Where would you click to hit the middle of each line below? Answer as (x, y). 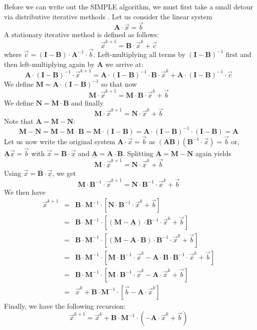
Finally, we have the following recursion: (65, 305)
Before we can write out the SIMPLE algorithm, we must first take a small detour (129, 6)
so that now (119, 83)
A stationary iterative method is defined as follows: (81, 34)
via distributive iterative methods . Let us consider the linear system (108, 16)
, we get (64, 173)
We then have (25, 192)
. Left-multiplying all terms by (139, 54)
